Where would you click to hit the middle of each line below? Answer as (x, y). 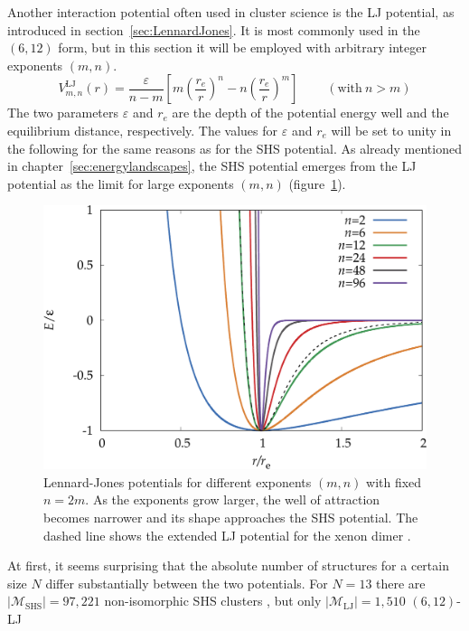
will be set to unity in (391, 130)
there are (401, 583)
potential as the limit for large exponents (121, 183)
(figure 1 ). (317, 183)
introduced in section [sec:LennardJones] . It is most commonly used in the (214, 29)
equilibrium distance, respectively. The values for (143, 130)
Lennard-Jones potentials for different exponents (178, 481)
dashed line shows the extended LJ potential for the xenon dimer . (227, 535)
